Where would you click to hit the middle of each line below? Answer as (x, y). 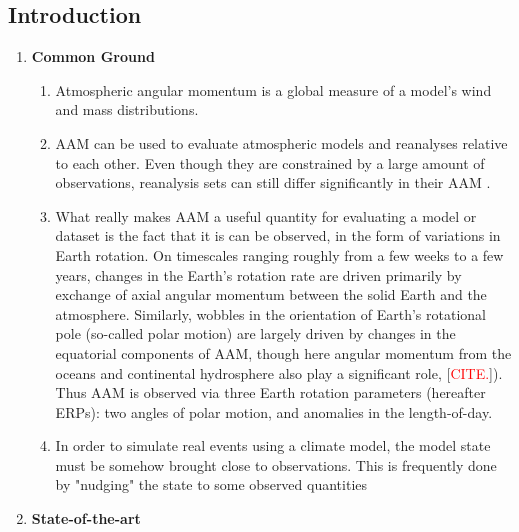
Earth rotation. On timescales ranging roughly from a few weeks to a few (279, 254)
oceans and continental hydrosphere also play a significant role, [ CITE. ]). (279, 372)
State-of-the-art (86, 518)
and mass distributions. (127, 109)
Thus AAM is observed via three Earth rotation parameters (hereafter (270, 392)
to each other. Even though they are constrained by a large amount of (270, 162)
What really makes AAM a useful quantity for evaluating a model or (266, 215)
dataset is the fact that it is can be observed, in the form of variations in (278, 235)
